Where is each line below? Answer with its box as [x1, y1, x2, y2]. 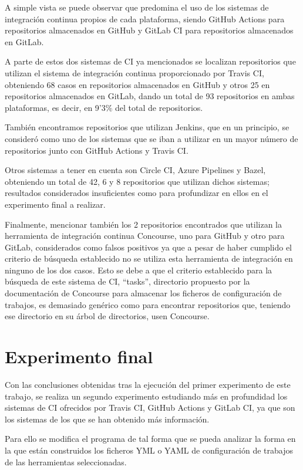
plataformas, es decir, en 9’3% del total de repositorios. [5, 101, 203, 113]
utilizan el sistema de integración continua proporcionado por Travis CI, [5, 66, 264, 79]
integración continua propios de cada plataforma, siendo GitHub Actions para [5, 12, 285, 25]
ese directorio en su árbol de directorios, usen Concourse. [5, 310, 210, 322]
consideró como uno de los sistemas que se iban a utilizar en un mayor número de [5, 132, 298, 144]
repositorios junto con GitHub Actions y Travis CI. [5, 144, 188, 156]
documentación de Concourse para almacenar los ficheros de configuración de [5, 287, 282, 299]
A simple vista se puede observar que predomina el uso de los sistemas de [5, 1, 269, 13]
